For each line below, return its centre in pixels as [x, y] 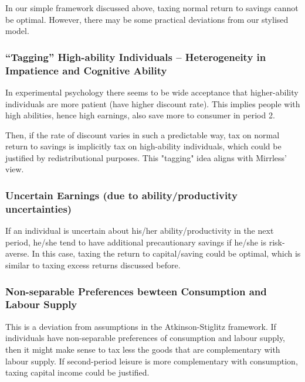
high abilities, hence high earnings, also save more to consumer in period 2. [140, 115]
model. [17, 31]
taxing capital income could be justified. [77, 372]
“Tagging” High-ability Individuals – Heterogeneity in [136, 57]
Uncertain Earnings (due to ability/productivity [121, 195]
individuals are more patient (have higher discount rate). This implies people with [153, 103]
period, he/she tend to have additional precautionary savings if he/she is [136, 242]
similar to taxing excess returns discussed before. [93, 265]
